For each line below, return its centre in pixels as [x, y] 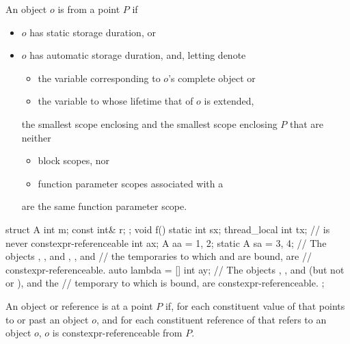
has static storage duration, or [93, 32]
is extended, [229, 101]
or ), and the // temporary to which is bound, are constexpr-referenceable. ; [165, 283]
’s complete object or [212, 78]
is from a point [89, 9]
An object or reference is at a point [79, 305]
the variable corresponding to [99, 78]
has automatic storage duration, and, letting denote [138, 55]
